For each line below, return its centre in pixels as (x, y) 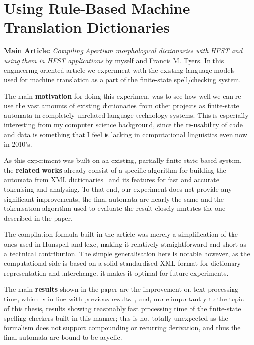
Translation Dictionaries (87, 27)
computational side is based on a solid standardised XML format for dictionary (123, 263)
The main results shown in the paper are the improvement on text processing (121, 289)
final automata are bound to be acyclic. (63, 337)
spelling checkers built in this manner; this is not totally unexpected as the (116, 318)
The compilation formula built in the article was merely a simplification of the (121, 234)
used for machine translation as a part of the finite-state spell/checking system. (123, 80)
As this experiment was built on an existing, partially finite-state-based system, (123, 160)
